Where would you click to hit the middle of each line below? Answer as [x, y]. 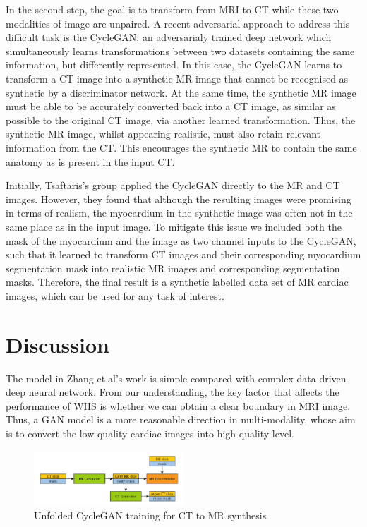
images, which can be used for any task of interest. [115, 295]
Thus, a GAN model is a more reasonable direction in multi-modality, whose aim [181, 419]
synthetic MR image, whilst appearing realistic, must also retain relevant [163, 134]
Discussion [58, 344]
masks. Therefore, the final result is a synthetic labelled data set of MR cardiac [177, 282]
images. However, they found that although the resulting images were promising [179, 199]
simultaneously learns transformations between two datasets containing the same [180, 50]
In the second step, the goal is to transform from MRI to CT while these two [172, 9]
